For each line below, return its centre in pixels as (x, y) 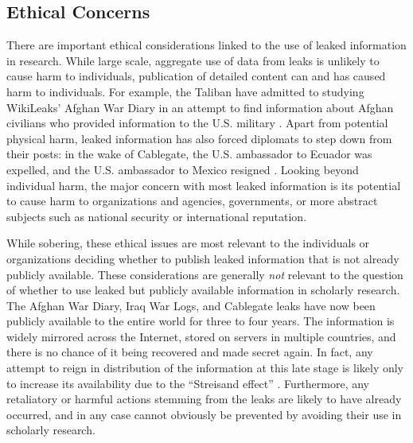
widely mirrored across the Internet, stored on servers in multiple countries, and (201, 336)
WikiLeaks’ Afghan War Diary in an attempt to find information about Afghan (200, 107)
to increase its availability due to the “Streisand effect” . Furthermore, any (188, 383)
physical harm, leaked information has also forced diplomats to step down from (199, 138)
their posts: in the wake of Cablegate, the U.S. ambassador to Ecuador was (189, 154)
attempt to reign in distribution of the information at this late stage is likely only (205, 368)
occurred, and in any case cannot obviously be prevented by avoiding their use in (204, 414)
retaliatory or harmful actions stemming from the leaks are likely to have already (204, 399)
